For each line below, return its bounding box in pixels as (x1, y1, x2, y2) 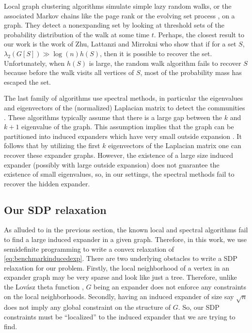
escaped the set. (4, 76, 51, 87)
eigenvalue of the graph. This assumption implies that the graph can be (21, 121, 234, 132)
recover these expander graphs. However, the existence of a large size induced (4, 150, 233, 160)
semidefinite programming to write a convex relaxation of (4, 243, 174, 254)
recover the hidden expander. (4, 178, 90, 188)
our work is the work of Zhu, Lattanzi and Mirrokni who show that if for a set (4, 39, 236, 49)
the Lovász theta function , (4, 282, 84, 292)
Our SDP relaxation (4, 202, 107, 217)
